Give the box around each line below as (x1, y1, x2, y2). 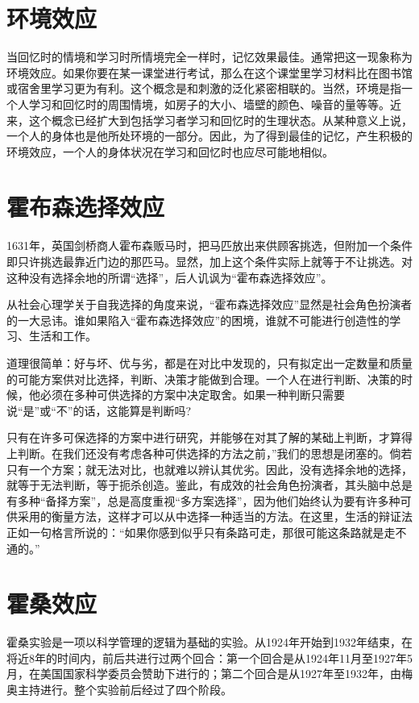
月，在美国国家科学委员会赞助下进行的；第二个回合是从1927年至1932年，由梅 (6, 665, 413, 682)
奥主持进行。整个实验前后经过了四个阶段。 (6, 681, 232, 697)
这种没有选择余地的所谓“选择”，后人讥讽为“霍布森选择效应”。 (6, 268, 333, 285)
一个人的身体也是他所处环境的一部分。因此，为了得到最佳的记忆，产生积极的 (6, 127, 413, 144)
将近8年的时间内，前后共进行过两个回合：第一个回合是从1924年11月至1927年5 (6, 649, 413, 666)
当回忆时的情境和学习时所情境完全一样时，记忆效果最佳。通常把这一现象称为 (6, 48, 413, 65)
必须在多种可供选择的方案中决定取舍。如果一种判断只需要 (39, 386, 345, 403)
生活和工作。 (28, 327, 97, 344)
